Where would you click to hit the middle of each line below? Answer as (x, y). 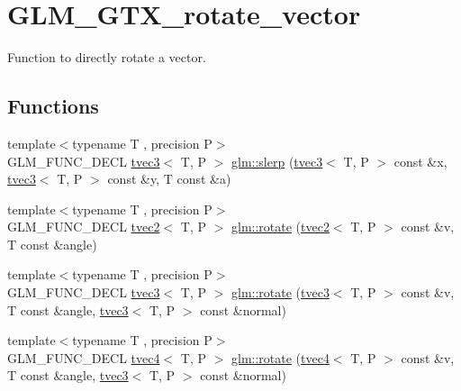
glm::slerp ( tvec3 (277, 161)
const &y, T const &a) (169, 179)
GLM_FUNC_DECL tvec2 (84, 227)
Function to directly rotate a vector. (107, 57)
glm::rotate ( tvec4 (280, 357)
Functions (53, 106)
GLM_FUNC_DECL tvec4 (84, 357)
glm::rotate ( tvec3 (280, 292)
